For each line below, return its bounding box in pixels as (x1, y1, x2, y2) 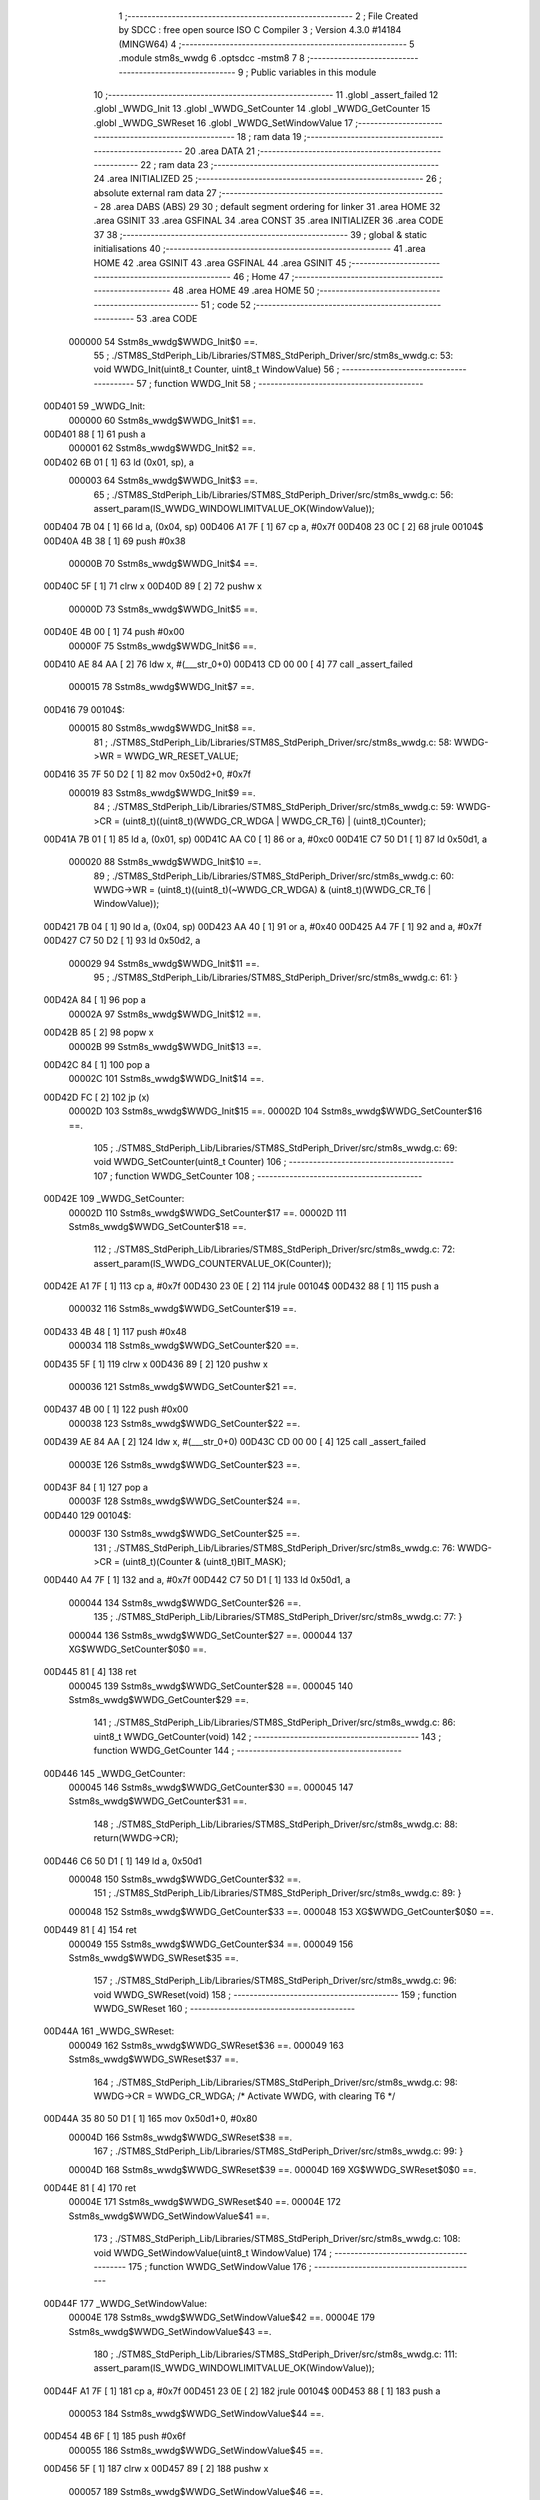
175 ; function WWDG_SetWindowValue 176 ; (128, 2260, 312, 2272)
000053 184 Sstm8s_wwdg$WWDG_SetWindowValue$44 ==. (68, 2408, 325, 2420)
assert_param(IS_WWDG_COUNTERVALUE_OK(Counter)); (93, 1257, 332, 1269)
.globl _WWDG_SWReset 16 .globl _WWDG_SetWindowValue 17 (93, 116, 354, 129)
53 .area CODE (136, 313, 198, 325)
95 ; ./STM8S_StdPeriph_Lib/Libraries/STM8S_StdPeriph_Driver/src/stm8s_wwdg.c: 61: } (93, 971, 459, 984)
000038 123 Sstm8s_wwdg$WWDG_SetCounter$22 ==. (68, 1417, 301, 1429)
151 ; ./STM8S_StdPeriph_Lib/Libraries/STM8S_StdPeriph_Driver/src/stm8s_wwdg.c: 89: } (93, 1887, 462, 1899)
